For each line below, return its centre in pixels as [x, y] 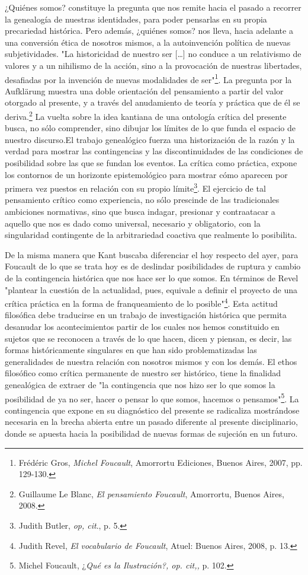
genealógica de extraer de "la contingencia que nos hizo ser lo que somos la [140, 385]
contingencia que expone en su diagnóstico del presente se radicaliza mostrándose [152, 410]
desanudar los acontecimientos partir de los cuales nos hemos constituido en [142, 327]
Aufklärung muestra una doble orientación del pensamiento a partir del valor [144, 90]
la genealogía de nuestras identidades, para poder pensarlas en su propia [136, 19]
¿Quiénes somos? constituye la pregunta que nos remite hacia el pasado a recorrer [153, 7]
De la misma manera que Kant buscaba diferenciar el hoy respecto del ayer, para [152, 254]
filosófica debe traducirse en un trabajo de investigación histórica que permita [146, 315]
